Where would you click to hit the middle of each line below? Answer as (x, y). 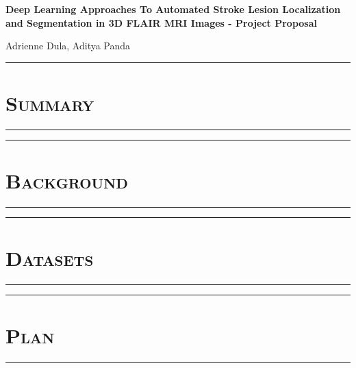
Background (67, 181)
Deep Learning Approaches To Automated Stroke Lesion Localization (173, 9)
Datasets (50, 258)
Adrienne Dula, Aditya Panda (68, 46)
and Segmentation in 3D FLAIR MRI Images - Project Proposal (162, 22)
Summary (50, 102)
